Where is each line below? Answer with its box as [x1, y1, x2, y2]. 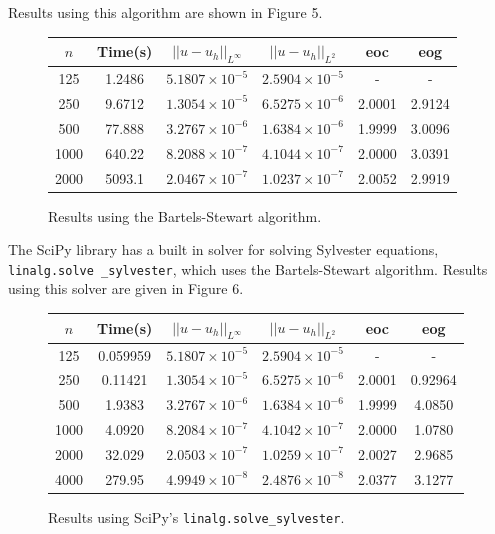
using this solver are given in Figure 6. [8, 278, 244, 299]
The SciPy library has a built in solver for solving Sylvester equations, [8, 239, 439, 260]
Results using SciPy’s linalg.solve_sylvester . [48, 506, 345, 527]
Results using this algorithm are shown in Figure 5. [8, 2, 323, 22]
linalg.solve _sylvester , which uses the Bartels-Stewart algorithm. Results [8, 258, 488, 279]
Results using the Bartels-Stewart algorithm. [48, 205, 322, 226]
